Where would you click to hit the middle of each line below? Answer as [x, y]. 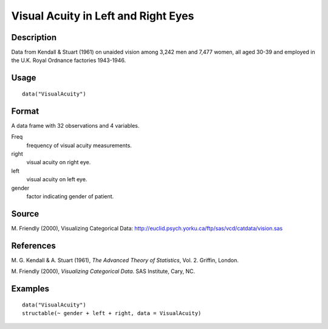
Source [25, 214]
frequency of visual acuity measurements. [79, 145]
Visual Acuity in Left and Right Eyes [103, 16]
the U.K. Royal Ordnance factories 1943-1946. [69, 60]
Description [34, 37]
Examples [30, 289]
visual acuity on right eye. [59, 162]
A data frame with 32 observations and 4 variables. [75, 125]
